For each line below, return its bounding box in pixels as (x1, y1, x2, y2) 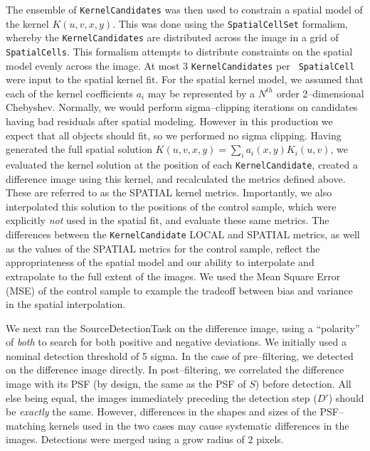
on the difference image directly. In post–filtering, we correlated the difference (6, 362, 344, 377)
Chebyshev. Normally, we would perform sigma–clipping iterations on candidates (6, 100, 358, 115)
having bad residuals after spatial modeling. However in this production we (6, 114, 333, 129)
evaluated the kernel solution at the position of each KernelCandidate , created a (6, 157, 358, 172)
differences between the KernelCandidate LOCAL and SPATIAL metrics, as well (6, 227, 360, 242)
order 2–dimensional (276, 85, 364, 100)
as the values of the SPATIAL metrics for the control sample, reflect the (6, 240, 320, 255)
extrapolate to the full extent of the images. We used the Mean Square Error (6, 268, 341, 283)
